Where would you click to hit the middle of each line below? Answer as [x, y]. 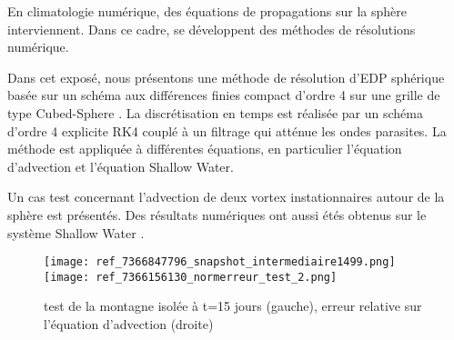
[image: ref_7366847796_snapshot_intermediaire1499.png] [220, 262]
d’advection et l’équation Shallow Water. [121, 166]
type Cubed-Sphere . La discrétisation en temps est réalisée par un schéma [215, 112]
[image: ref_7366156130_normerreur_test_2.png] [191, 277]
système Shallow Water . [76, 232]
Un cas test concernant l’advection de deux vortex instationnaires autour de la [226, 197]
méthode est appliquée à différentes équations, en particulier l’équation [205, 149]
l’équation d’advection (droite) [129, 324]
